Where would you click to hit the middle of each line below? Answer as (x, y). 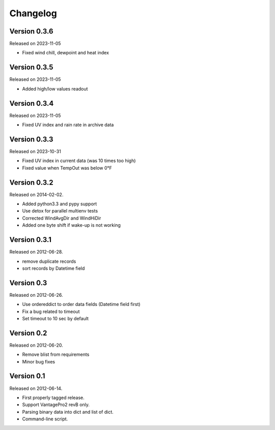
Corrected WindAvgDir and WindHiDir (62, 218)
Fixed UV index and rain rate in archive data (68, 125)
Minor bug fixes (39, 361)
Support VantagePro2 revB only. (56, 405)
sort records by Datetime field (53, 268)
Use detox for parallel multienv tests (60, 211)
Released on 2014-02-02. (36, 194)
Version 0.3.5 (31, 67)
